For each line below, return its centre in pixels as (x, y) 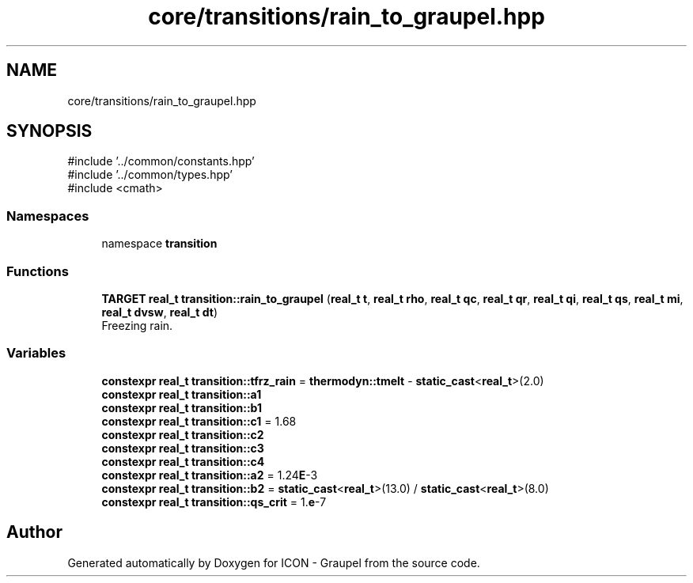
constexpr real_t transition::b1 (182, 407)
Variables (36, 353)
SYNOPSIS (49, 131)
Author (34, 532)
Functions (38, 271)
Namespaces (48, 216)
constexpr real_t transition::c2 (183, 434)
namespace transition (159, 244)
